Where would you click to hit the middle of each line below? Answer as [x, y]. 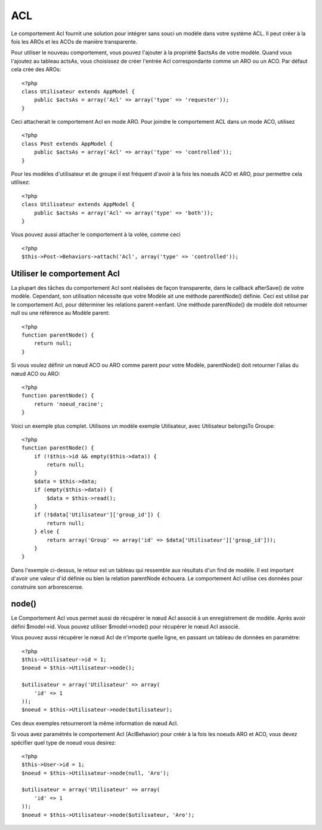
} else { [47, 532]
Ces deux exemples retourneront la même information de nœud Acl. [95, 723]
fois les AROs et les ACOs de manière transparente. [74, 41]
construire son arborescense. [47, 587]
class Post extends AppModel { [67, 144]
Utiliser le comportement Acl [66, 273]
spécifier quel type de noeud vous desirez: [64, 742]
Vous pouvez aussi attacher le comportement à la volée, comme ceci [96, 235]
